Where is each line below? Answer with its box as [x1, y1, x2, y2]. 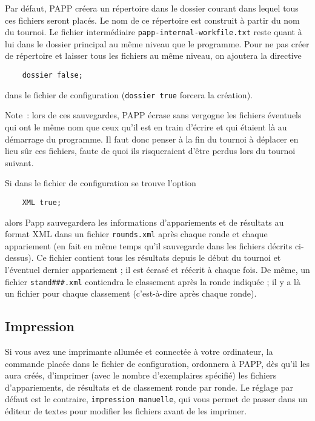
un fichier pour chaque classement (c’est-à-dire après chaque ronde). [5, 287, 257, 300]
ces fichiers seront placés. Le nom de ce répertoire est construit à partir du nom [5, 13, 300, 26]
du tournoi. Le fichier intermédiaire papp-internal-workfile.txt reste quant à [5, 25, 302, 38]
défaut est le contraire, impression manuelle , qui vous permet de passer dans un [5, 392, 308, 405]
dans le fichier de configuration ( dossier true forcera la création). [5, 88, 253, 101]
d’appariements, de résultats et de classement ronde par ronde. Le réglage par [5, 380, 294, 393]
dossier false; [22, 71, 83, 80]
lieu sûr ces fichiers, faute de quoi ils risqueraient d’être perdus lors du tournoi [5, 144, 296, 157]
